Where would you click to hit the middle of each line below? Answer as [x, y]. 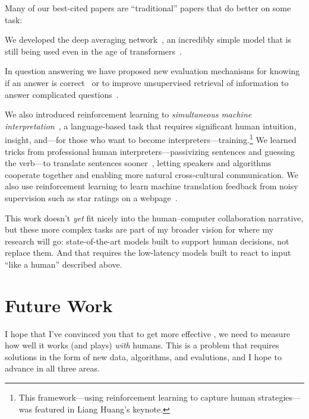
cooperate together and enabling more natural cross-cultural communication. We [152, 174]
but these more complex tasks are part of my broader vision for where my [139, 229]
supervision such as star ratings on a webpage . [91, 197]
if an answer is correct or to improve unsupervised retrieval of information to [147, 82]
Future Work [59, 305]
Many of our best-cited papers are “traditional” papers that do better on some [148, 8]
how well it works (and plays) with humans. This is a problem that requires [142, 345]
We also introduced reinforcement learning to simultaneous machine [128, 114]
